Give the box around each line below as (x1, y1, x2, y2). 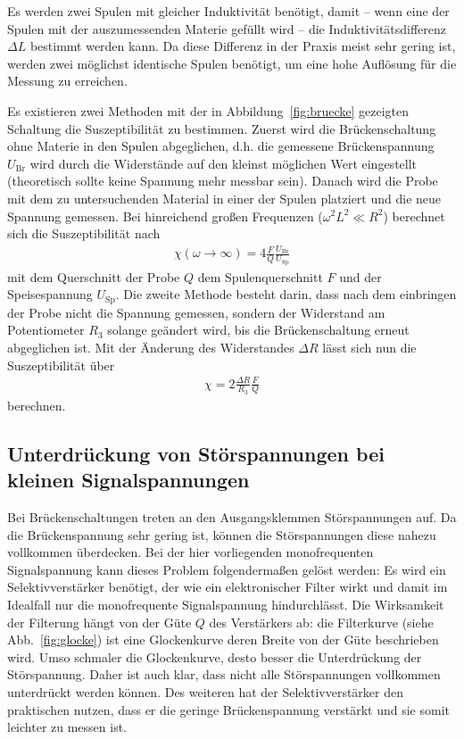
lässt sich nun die (322, 337, 417, 356)
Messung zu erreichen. (7, 71, 128, 90)
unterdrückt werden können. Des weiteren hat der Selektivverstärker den (7, 683, 403, 702)
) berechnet (383, 206, 445, 225)
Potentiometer (7, 320, 85, 339)
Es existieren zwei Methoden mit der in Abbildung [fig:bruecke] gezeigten (7, 101, 410, 120)
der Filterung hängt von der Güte (7, 612, 192, 631)
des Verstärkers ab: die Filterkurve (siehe (209, 612, 434, 631)
